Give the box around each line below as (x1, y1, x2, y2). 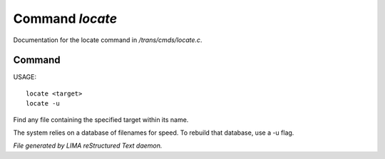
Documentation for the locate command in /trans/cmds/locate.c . (13, 36, 202, 44)
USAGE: (13, 73, 37, 81)
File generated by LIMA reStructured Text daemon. (13, 141, 163, 150)
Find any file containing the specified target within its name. (13, 115, 189, 124)
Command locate (13, 11, 118, 26)
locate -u (26, 100, 60, 108)
